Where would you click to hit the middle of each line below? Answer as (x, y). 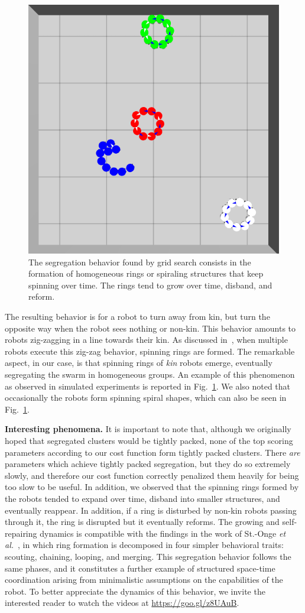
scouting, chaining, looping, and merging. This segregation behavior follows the (148, 556)
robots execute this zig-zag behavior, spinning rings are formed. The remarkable (150, 351)
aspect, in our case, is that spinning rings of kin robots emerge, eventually (139, 363)
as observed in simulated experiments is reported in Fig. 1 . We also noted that (148, 386)
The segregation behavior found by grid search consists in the (140, 262)
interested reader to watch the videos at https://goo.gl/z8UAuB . (122, 603)
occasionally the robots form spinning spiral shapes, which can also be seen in (146, 398)
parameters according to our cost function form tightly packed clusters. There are (152, 452)
